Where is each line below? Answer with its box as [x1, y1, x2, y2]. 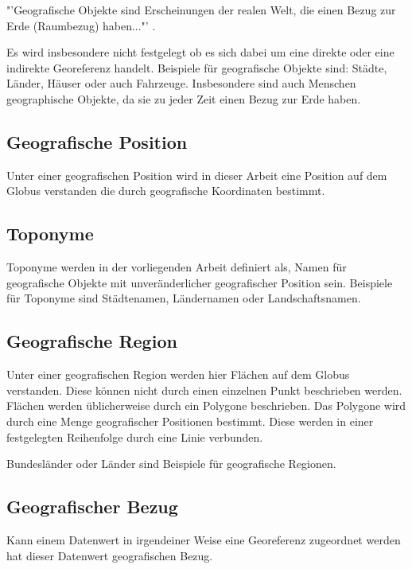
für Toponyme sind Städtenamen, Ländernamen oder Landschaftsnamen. [6, 290, 361, 306]
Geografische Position [6, 129, 188, 154]
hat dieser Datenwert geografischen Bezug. [6, 547, 213, 563]
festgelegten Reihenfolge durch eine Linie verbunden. [6, 428, 263, 445]
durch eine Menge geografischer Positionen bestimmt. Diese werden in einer [6, 412, 374, 429]
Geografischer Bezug [6, 494, 178, 519]
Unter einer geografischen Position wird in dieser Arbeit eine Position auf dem [6, 166, 387, 183]
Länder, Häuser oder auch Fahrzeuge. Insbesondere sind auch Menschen [6, 75, 356, 92]
